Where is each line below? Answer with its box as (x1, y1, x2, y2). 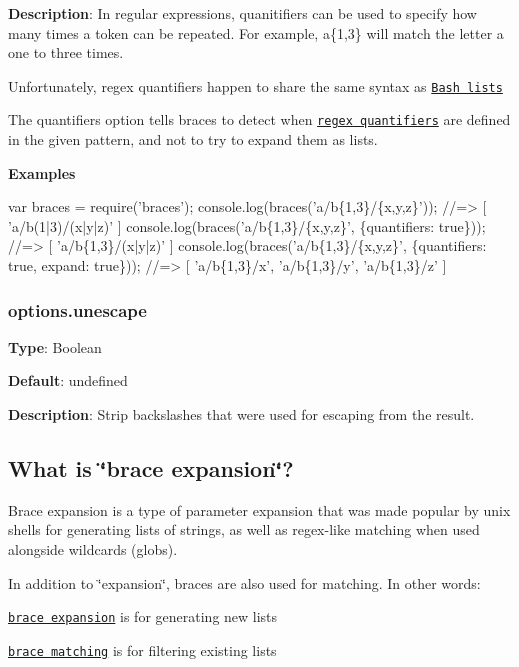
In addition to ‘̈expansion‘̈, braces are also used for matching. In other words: (8, 572, 481, 593)
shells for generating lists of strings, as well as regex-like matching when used (8, 519, 480, 540)
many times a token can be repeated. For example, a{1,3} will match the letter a (8, 22, 504, 43)
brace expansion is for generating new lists (8, 606, 278, 627)
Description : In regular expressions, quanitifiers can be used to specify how (8, 3, 477, 23)
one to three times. (8, 42, 124, 63)
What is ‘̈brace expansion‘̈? (8, 453, 294, 484)
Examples (8, 162, 76, 183)
